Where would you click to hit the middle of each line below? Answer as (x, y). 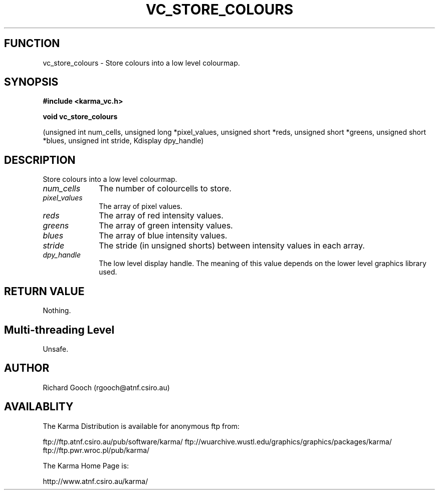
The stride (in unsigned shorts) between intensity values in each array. (232, 246)
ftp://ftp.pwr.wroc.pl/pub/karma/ (96, 450)
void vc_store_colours (80, 117)
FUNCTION (32, 44)
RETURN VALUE (44, 291)
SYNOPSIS (31, 82)
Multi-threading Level (59, 330)
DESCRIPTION (40, 160)
